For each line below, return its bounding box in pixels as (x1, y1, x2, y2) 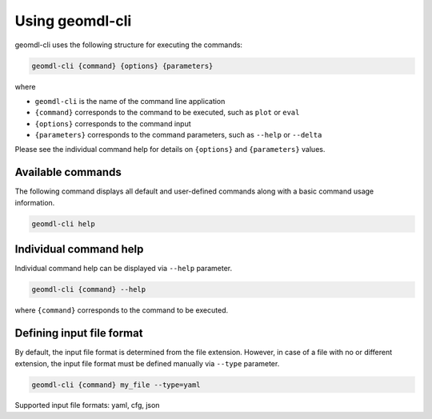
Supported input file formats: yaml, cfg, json (14, 401, 160, 410)
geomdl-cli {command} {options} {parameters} (31, 61, 214, 70)
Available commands (14, 166, 122, 179)
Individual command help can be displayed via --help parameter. (14, 264, 233, 273)
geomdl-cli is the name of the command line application (34, 96, 226, 106)
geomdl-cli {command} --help (31, 285, 146, 294)
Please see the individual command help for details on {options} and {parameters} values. (14, 145, 326, 154)
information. (14, 198, 55, 207)
